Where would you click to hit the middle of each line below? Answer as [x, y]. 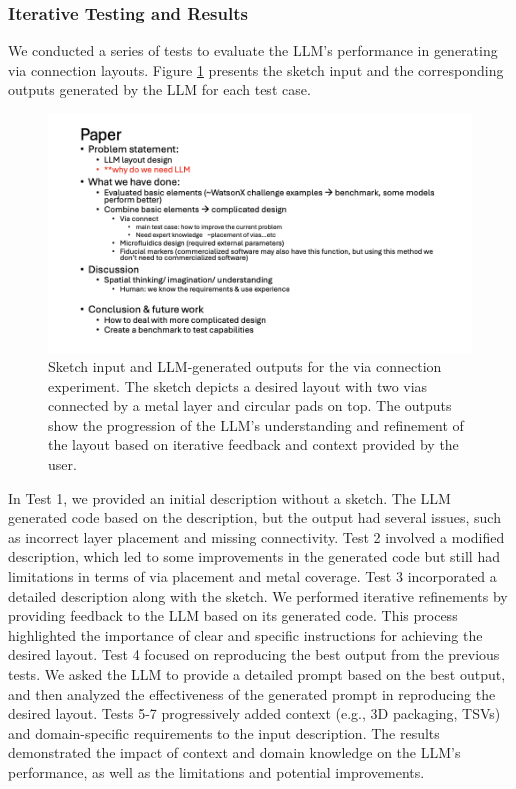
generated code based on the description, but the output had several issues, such [254, 517]
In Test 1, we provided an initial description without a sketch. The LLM [229, 497]
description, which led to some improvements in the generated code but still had [254, 556]
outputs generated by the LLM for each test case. [159, 89]
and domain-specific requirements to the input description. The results [224, 732]
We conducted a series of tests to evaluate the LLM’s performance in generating [253, 50]
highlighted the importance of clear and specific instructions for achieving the [245, 634]
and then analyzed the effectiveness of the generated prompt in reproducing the [252, 693]
